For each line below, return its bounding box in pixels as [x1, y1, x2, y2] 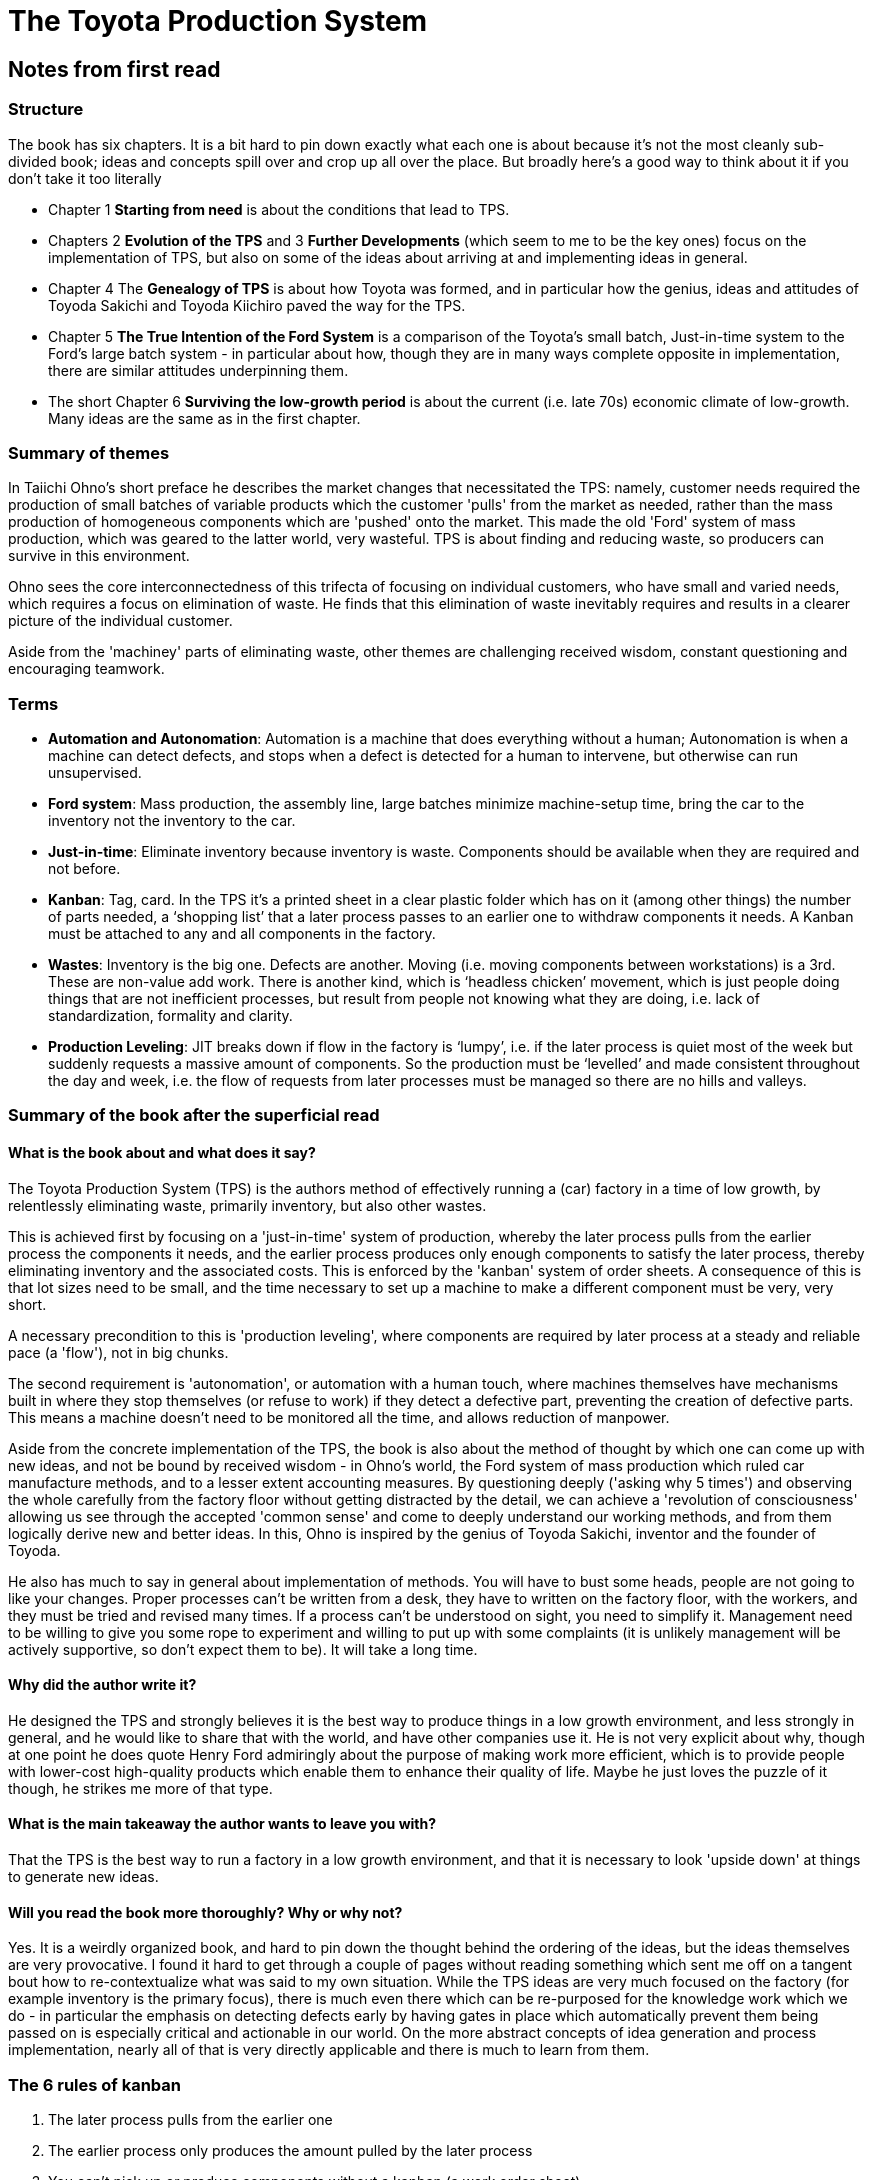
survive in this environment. [8, 547, 190, 565]
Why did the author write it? [8, 1676, 197, 1694]
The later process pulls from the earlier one [48, 2111, 333, 2129]
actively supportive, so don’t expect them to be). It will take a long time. [8, 1640, 478, 1658]
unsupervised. [48, 764, 142, 782]
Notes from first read [8, 56, 221, 82]
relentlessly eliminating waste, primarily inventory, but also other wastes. [8, 1196, 487, 1214]
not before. [48, 860, 121, 878]
